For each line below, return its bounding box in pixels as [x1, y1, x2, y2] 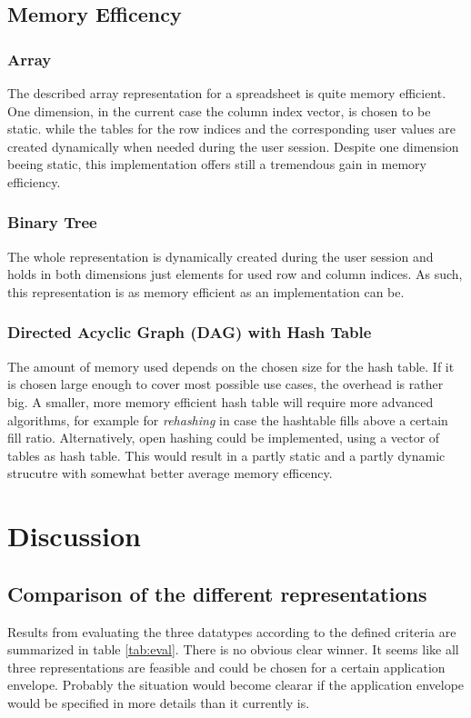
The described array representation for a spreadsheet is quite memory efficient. [7, 84, 446, 102]
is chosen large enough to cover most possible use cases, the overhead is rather [7, 374, 444, 394]
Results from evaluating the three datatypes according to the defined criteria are [7, 622, 456, 641]
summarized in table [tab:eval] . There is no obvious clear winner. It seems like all [7, 640, 459, 659]
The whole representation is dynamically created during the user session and [7, 246, 434, 265]
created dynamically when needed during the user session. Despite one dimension [7, 136, 459, 155]
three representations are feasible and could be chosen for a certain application [7, 657, 446, 676]
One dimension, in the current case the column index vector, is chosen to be [7, 101, 431, 120]
